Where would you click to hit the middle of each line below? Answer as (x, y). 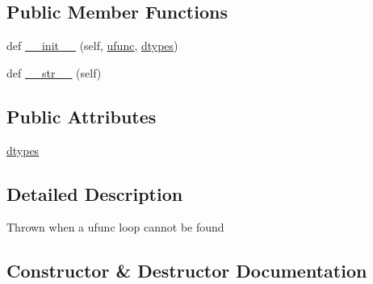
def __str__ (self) (54, 72)
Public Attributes (82, 116)
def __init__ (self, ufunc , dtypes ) (92, 46)
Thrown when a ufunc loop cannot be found (115, 227)
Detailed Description (95, 193)
